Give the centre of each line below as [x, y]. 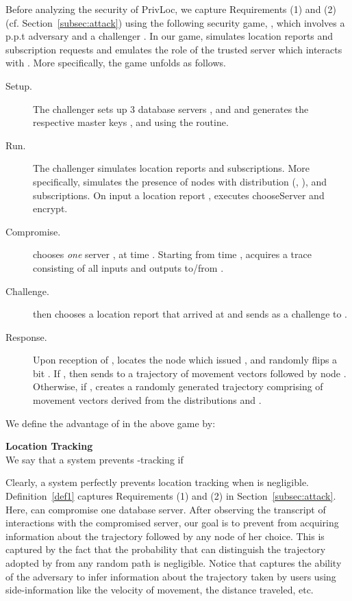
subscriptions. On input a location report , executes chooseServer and [179, 195]
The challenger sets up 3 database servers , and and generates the [171, 108]
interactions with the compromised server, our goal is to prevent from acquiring [172, 523]
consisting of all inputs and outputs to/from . [128, 267]
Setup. [19, 85]
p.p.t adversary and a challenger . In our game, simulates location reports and [169, 36]
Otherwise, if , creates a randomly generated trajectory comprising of [178, 386]
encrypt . [50, 208]
